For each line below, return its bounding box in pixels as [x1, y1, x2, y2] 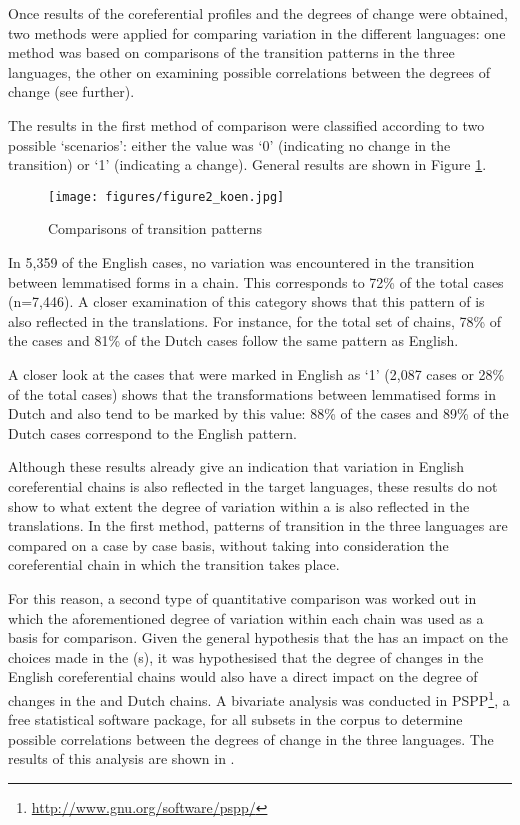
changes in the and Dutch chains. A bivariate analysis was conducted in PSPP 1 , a [8, 686, 510, 710]
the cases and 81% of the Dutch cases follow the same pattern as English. [8, 330, 459, 351]
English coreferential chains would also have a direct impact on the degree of [8, 666, 478, 687]
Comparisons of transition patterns [48, 218, 262, 239]
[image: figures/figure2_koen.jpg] [48, 189, 285, 204]
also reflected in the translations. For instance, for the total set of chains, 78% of [8, 310, 502, 331]
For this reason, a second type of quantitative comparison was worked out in [8, 587, 477, 608]
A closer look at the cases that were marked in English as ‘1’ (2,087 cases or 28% [8, 363, 505, 384]
